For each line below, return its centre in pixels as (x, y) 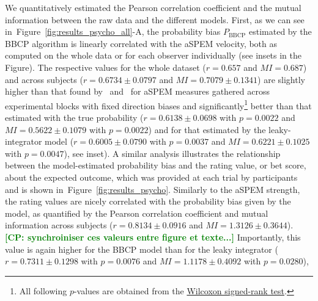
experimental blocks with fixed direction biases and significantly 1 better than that (158, 104)
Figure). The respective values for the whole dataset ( (105, 67)
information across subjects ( (59, 225)
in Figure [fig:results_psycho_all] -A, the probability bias (113, 31)
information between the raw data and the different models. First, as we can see (155, 19)
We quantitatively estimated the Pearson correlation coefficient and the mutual (153, 7)
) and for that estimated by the (207, 129)
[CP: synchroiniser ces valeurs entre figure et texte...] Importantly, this (153, 237)
